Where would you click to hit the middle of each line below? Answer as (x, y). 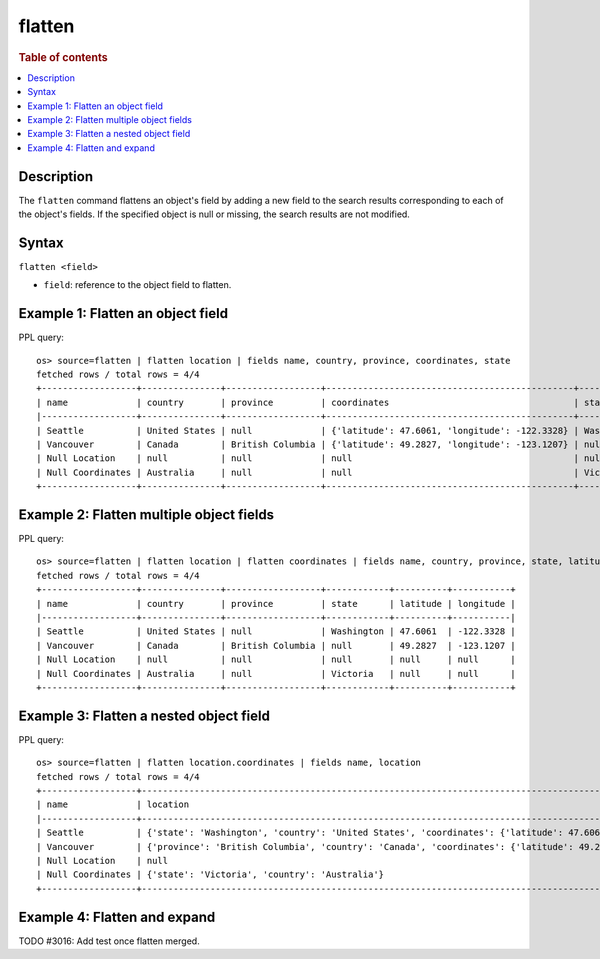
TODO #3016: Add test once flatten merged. (109, 941)
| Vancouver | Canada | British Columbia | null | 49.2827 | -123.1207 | (276, 645)
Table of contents (63, 57)
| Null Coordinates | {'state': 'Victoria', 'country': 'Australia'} (210, 874)
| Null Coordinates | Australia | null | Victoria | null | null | (276, 673)
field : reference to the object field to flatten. (137, 285)
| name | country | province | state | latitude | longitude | (276, 603)
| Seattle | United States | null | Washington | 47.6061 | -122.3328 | (276, 631)
